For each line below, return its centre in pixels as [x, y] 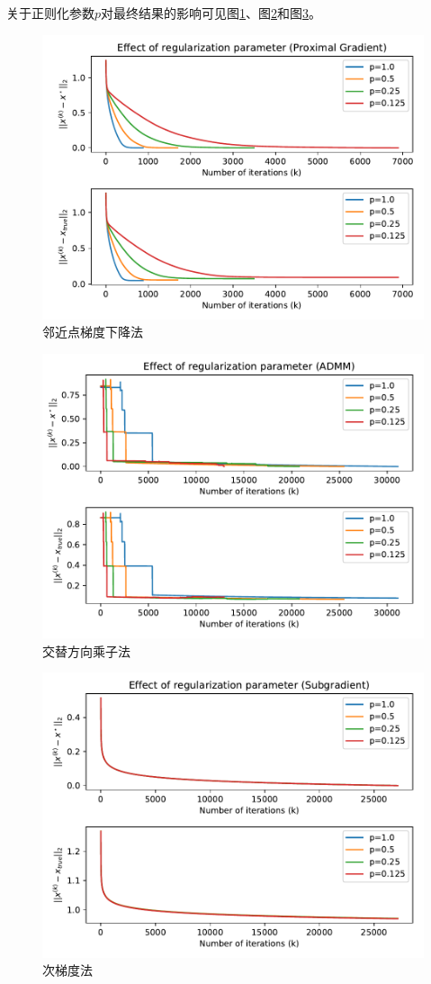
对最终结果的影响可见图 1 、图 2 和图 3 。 [211, 13]
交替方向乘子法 [86, 650]
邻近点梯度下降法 [93, 332]
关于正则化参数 [50, 13]
